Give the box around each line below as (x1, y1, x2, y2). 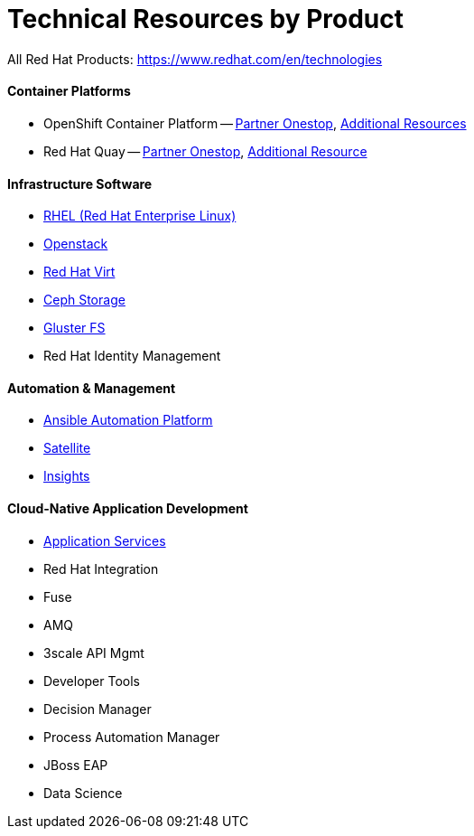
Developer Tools (43, 672, 140, 689)
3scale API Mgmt (43, 644, 144, 661)
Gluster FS (43, 320, 106, 336)
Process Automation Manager (43, 728, 220, 745)
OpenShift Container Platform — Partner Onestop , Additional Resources (43, 115, 467, 131)
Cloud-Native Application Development (7, 501, 248, 517)
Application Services (43, 532, 166, 549)
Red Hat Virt (43, 264, 116, 280)
